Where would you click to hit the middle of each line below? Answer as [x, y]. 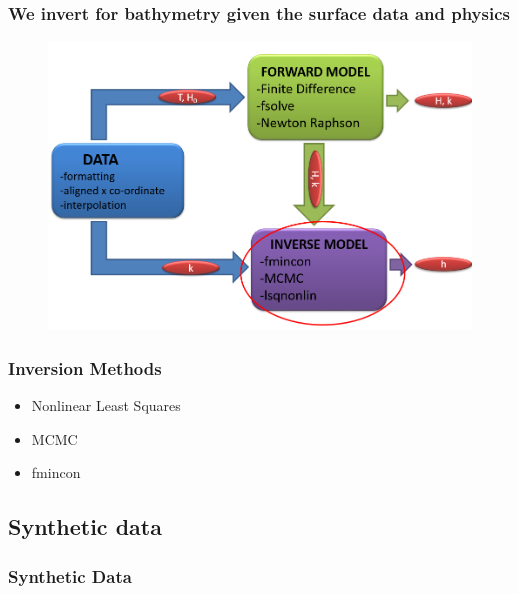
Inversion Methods [85, 367]
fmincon [56, 472]
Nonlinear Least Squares [106, 405]
